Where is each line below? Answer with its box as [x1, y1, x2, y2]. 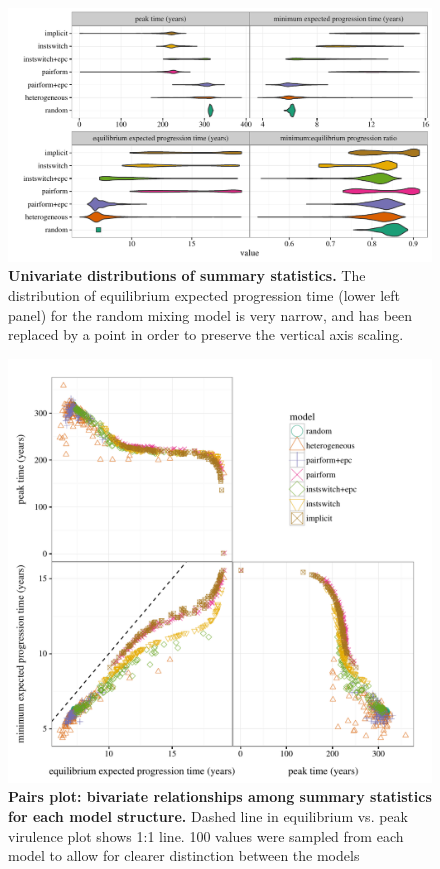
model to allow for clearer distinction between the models [8, 845, 360, 866]
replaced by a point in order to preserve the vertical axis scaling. [8, 324, 404, 345]
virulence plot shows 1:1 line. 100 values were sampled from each [8, 825, 404, 846]
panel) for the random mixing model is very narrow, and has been [8, 304, 413, 325]
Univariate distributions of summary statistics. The [8, 265, 366, 286]
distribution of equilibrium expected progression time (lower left [8, 285, 401, 305]
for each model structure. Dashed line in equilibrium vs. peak [8, 805, 408, 826]
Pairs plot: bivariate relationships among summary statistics [8, 786, 432, 807]
